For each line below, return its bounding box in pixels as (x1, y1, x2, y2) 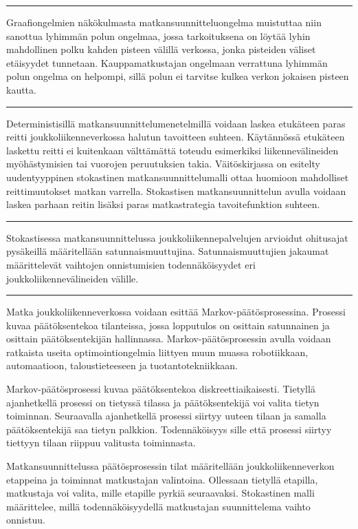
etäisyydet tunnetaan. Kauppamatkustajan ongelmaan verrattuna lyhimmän (6, 55, 328, 70)
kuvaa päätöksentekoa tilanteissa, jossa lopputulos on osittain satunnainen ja (6, 318, 330, 332)
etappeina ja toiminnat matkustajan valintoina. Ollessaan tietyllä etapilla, (6, 472, 318, 486)
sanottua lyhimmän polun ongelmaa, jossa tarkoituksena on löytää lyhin (6, 28, 311, 43)
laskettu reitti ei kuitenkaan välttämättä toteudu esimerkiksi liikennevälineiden (6, 143, 339, 157)
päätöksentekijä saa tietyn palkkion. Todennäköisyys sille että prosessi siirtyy (6, 422, 332, 436)
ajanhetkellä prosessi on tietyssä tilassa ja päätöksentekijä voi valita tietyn (6, 395, 320, 409)
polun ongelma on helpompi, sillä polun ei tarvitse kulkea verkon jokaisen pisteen (6, 69, 349, 83)
